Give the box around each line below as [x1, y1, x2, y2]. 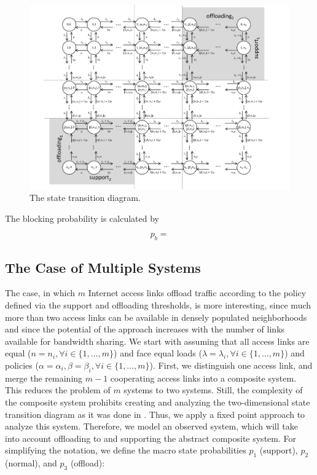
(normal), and [5, 457, 57, 469]
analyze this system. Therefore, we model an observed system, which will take [5, 420, 298, 433]
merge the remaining [5, 371, 83, 384]
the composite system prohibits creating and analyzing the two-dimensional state [5, 395, 310, 408]
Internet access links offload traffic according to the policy [88, 286, 307, 299]
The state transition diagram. [29, 191, 141, 204]
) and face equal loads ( [114, 347, 202, 359]
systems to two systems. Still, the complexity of [123, 383, 303, 396]
